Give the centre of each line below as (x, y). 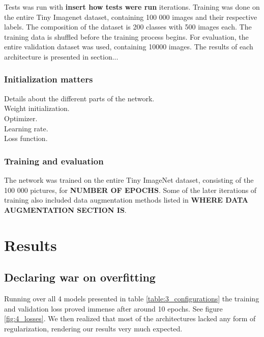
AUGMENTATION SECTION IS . (65, 209)
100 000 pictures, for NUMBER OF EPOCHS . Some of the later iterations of (130, 190)
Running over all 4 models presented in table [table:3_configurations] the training (132, 298)
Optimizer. (21, 118)
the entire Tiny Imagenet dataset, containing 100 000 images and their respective (131, 17)
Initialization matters (49, 79)
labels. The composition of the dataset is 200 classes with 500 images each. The (128, 27)
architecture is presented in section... (61, 56)
